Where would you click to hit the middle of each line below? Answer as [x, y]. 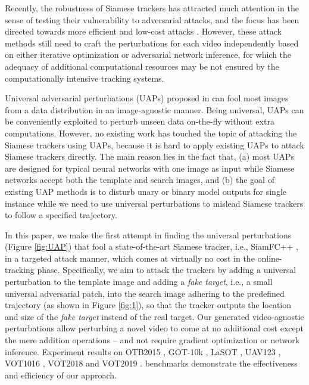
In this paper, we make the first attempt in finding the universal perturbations [148, 235]
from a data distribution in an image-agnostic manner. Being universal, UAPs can [154, 109]
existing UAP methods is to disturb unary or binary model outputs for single [146, 191]
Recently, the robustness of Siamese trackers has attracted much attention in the [152, 8]
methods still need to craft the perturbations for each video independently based [152, 43]
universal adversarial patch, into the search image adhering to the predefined [145, 293]
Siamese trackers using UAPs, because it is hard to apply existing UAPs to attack [154, 145]
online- [270, 258]
